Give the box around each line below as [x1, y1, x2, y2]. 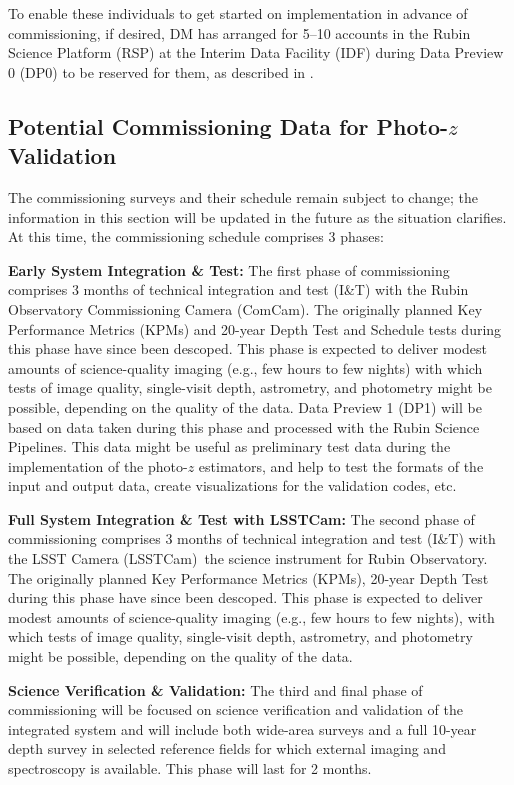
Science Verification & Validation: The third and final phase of [8, 679, 423, 700]
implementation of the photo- [8, 455, 188, 476]
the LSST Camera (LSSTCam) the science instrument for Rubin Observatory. [8, 548, 488, 569]
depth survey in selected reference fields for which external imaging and [8, 738, 446, 759]
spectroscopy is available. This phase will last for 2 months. [8, 758, 372, 778]
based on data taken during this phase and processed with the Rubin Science [8, 416, 480, 437]
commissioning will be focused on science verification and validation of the [8, 699, 463, 720]
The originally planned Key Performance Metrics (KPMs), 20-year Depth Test [8, 567, 489, 588]
